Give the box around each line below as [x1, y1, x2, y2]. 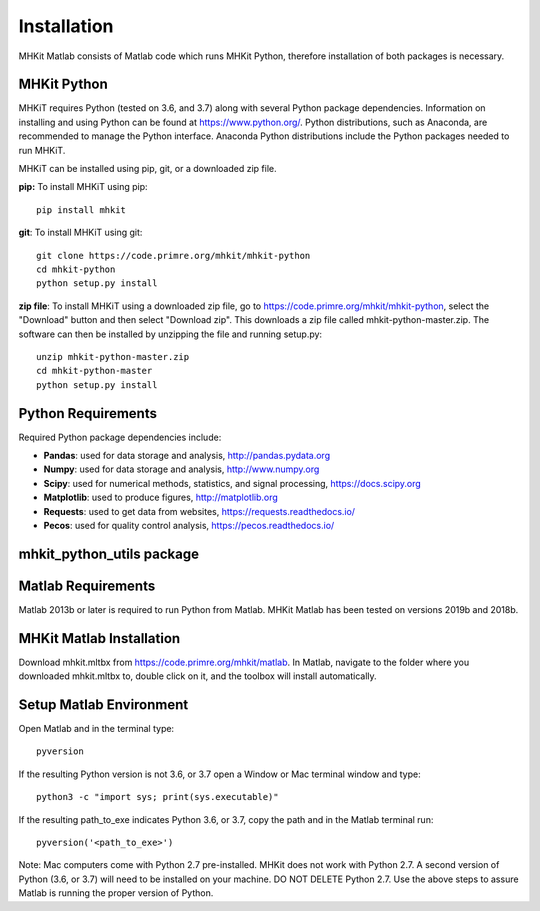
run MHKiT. [18, 144, 66, 156]
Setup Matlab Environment [18, 696, 189, 713]
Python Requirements [18, 405, 157, 422]
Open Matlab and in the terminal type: [18, 723, 175, 735]
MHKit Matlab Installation [18, 630, 181, 647]
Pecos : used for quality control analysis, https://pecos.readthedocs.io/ [43, 519, 335, 531]
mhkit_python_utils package [18, 545, 200, 562]
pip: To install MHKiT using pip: [18, 181, 149, 193]
